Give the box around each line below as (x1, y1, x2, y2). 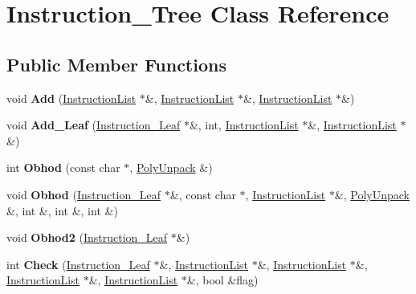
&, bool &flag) (186, 272, 259, 288)
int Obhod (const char (6, 159, 120, 176)
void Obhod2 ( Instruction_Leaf (6, 229, 168, 246)
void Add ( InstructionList (6, 89, 137, 106)
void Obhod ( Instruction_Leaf (6, 186, 161, 202)
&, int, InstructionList (189, 116, 299, 133)
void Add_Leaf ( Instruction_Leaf (6, 116, 181, 133)
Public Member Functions (6, 51, 226, 76)
